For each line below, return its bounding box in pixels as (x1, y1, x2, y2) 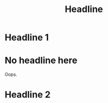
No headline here (5, 55, 77, 66)
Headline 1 (5, 32, 49, 43)
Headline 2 (5, 89, 51, 100)
